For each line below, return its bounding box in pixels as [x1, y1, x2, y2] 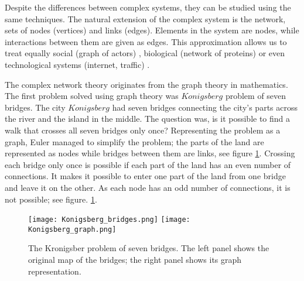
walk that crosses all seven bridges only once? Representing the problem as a [5, 124, 281, 136]
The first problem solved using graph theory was [5, 90, 179, 102]
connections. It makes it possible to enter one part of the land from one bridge [5, 170, 286, 182]
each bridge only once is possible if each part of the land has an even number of [5, 158, 291, 170]
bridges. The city [5, 101, 66, 113]
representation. [28, 265, 81, 277]
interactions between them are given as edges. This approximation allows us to [5, 35, 287, 47]
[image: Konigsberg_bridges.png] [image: [28, 215, 190, 224]
